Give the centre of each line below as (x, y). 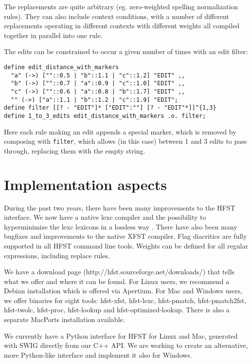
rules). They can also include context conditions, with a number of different (117, 16)
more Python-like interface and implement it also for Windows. (98, 354)
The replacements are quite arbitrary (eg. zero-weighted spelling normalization (121, 6)
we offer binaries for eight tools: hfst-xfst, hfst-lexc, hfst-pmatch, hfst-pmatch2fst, (125, 300)
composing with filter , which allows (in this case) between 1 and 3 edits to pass (126, 141)
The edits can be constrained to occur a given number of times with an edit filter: (126, 51)
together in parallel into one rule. (53, 35)
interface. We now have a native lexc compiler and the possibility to (105, 217)
